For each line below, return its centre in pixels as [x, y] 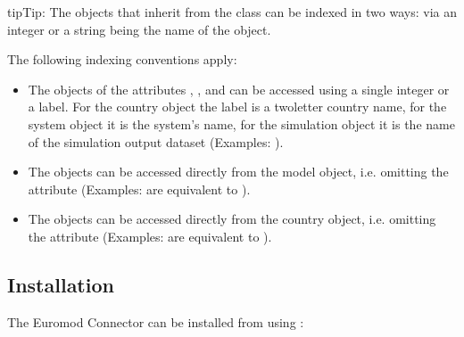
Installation [61, 284]
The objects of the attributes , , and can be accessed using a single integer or [239, 89]
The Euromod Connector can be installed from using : [156, 321]
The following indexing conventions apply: [122, 59]
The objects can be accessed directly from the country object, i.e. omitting [232, 219]
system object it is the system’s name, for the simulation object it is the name [241, 123]
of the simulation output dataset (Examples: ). [156, 141]
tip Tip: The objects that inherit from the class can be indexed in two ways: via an [232, 12]
